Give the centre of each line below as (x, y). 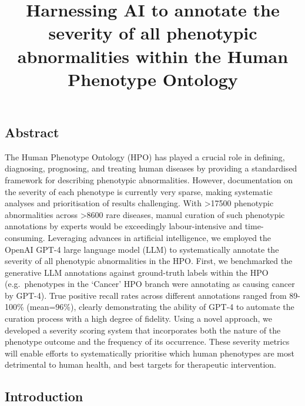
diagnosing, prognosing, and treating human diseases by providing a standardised (151, 168)
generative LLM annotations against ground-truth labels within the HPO (137, 272)
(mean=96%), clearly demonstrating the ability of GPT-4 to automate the (160, 307)
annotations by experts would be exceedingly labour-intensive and (124, 226)
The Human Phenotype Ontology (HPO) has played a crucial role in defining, (145, 156)
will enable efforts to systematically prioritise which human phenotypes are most (150, 353)
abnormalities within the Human (153, 56)
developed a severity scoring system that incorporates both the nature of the (143, 330)
